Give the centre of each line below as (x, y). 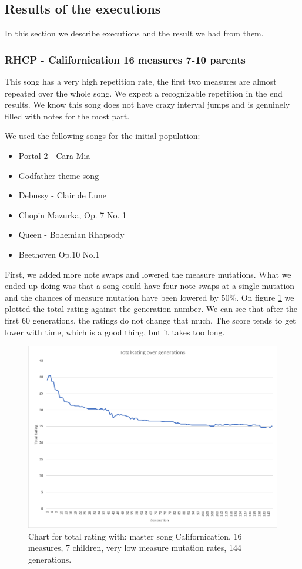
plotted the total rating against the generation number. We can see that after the (151, 309)
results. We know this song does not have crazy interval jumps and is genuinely (147, 104)
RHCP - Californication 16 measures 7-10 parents (125, 59)
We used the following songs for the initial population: (103, 136)
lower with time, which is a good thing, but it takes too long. (115, 332)
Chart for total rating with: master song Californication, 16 (135, 536)
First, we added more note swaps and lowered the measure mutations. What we (148, 274)
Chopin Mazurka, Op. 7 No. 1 (73, 214)
